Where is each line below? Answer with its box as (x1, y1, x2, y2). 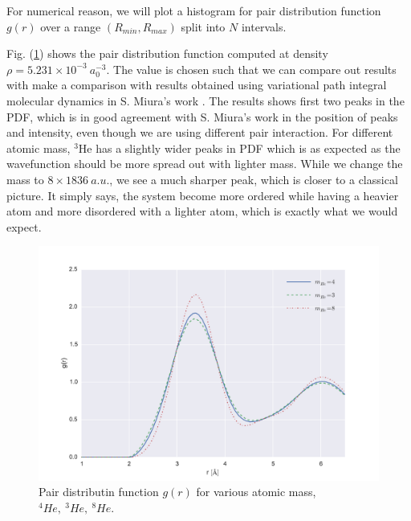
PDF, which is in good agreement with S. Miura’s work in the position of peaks (6, 108, 398, 125)
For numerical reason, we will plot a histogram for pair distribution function (6, 2, 381, 18)
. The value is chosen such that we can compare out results (106, 60, 397, 77)
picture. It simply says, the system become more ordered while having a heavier (6, 187, 399, 203)
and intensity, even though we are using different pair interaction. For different (6, 124, 393, 141)
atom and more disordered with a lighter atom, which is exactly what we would (6, 203, 398, 219)
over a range (40, 18, 101, 35)
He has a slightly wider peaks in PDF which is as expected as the (78, 139, 401, 156)
